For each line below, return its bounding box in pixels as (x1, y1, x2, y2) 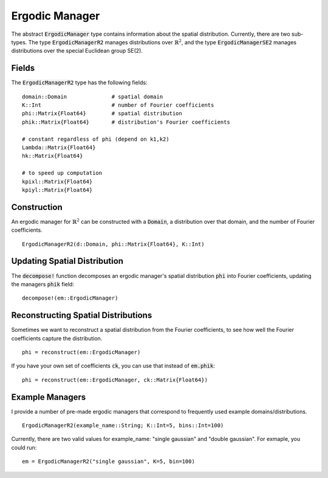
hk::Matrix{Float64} (22, 152, 83, 160)
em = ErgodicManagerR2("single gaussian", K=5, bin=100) (22, 458, 196, 465)
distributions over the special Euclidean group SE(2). (11, 47, 143, 55)
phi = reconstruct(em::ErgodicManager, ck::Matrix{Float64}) (22, 376, 208, 383)
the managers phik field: (11, 280, 74, 288)
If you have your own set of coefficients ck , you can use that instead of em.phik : (11, 362, 215, 369)
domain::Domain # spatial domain (22, 93, 163, 100)
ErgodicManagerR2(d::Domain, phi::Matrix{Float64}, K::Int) (22, 240, 205, 247)
